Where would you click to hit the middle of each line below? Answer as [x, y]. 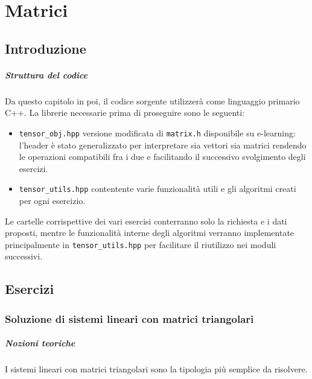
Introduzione [46, 48]
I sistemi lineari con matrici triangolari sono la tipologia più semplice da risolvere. [156, 369]
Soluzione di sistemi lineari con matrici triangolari [129, 318]
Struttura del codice [46, 75]
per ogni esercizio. [52, 200]
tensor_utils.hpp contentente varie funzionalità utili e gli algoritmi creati [158, 189]
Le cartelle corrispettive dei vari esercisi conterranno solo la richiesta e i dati [146, 221]
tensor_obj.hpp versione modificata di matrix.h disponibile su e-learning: [157, 132]
